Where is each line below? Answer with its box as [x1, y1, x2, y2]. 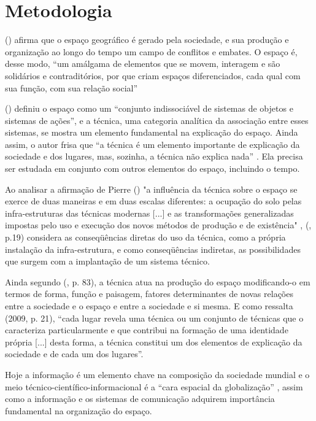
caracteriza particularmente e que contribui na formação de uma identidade [5, 323, 288, 336]
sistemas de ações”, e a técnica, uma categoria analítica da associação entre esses [5, 114, 309, 126]
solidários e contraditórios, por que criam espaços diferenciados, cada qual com [5, 69, 301, 82]
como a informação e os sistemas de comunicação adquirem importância [5, 392, 275, 405]
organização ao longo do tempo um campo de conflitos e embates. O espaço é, [5, 45, 298, 58]
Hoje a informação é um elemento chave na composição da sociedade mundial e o [5, 368, 310, 380]
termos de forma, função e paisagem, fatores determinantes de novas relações [5, 287, 293, 300]
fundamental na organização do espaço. [5, 404, 152, 417]
